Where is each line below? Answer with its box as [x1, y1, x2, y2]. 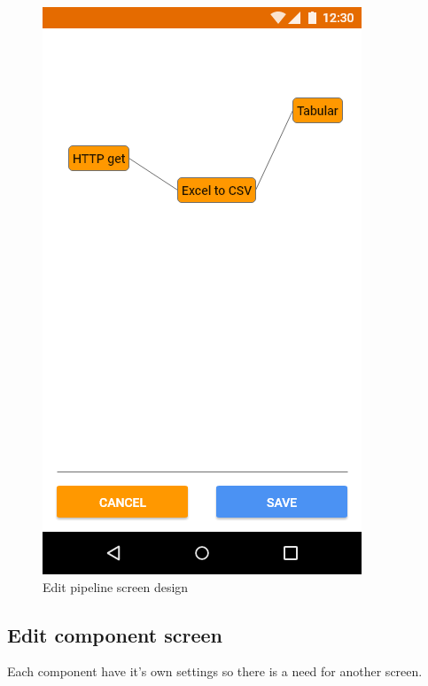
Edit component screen [7, 620, 222, 648]
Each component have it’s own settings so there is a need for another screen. [7, 662, 423, 681]
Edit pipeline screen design [43, 577, 189, 596]
